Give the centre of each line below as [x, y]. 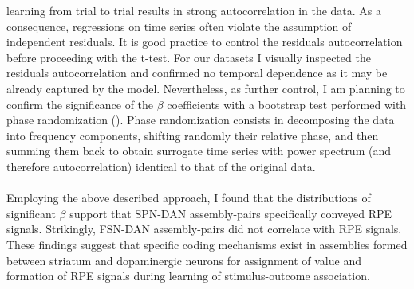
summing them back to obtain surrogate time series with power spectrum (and [199, 151]
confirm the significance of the [80, 104]
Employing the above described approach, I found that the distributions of [189, 198]
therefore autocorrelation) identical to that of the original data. [161, 166]
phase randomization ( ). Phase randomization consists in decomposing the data [201, 120]
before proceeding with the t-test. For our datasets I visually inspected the [189, 57]
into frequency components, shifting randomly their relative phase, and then [193, 135]
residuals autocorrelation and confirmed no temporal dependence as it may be [197, 73]
